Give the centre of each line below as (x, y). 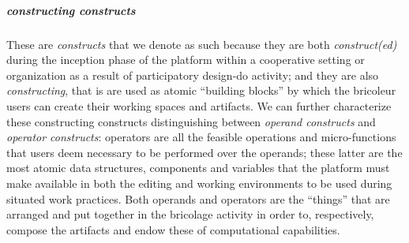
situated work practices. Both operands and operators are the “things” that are (198, 198)
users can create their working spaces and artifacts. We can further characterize (199, 105)
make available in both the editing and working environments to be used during (199, 183)
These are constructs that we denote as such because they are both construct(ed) (202, 44)
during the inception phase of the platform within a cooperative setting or (186, 60)
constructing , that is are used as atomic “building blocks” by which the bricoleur (201, 90)
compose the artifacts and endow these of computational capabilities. (173, 229)
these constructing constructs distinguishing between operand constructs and (191, 121)
